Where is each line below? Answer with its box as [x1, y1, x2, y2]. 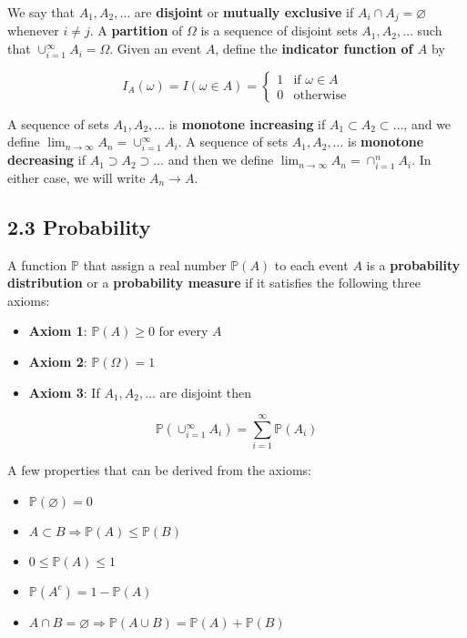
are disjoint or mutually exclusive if [134, 3, 354, 21]
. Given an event [109, 39, 202, 58]
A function [7, 255, 67, 274]
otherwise [293, 88, 347, 102]
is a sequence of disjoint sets [200, 21, 358, 40]
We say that [7, 3, 75, 21]
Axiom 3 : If [28, 382, 100, 401]
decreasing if [7, 150, 86, 169]
